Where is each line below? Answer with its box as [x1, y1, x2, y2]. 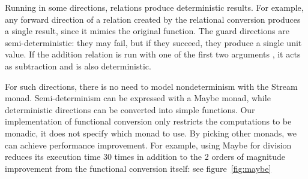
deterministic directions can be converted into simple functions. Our [5, 103, 255, 116]
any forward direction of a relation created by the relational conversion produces [5, 13, 301, 25]
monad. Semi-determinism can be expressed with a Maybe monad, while [5, 92, 271, 104]
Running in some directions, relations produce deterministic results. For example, [5, 1, 304, 13]
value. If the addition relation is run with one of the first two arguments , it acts [5, 48, 301, 60]
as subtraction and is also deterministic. [5, 59, 151, 72]
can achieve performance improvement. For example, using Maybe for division [5, 138, 292, 151]
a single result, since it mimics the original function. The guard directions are [5, 25, 289, 37]
